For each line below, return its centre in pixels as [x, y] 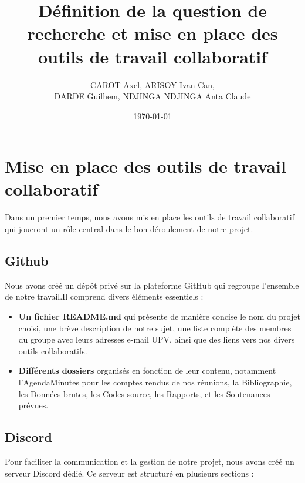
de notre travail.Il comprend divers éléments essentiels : [104, 296]
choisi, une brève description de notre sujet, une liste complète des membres [155, 328]
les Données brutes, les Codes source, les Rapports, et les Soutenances [144, 393]
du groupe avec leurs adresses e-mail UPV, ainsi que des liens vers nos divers [157, 339]
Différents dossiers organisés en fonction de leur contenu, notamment [147, 370]
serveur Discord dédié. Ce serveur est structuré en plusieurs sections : [129, 473]
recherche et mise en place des [152, 33]
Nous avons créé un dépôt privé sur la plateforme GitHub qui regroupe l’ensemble [152, 285]
